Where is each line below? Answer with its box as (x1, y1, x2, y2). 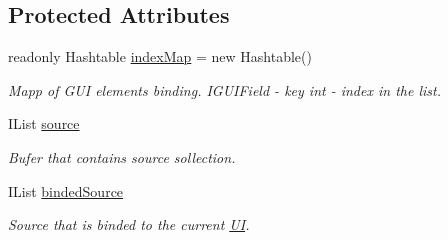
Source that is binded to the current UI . (8, 214, 250, 235)
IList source (8, 113, 80, 134)
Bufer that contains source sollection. (8, 146, 236, 167)
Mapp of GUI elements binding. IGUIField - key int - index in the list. (8, 79, 441, 100)
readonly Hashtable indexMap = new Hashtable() (8, 46, 312, 67)
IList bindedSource (8, 180, 124, 201)
